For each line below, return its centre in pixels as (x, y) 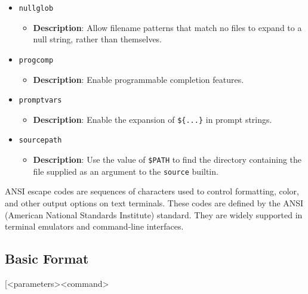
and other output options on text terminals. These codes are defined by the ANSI (154, 202)
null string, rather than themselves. (98, 39)
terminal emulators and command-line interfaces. (94, 226)
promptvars (40, 100)
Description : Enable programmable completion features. (138, 79)
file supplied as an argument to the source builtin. (126, 171)
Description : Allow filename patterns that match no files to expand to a (167, 27)
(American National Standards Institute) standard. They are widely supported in (154, 214)
